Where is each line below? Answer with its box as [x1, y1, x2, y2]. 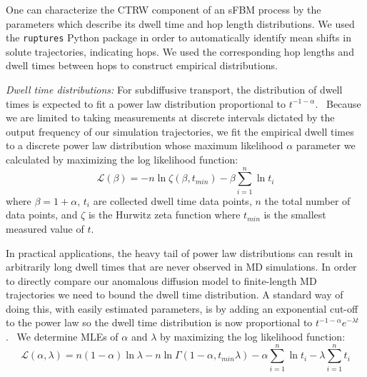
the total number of [264, 193, 351, 208]
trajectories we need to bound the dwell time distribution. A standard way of [6, 287, 343, 302]
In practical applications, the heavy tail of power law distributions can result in [6, 245, 353, 260]
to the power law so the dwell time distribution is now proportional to [6, 315, 313, 330]
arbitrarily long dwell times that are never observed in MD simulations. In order [6, 259, 357, 274]
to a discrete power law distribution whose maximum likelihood [6, 138, 283, 153]
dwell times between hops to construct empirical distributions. [6, 58, 278, 73]
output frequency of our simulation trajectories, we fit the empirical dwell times [6, 124, 354, 139]
